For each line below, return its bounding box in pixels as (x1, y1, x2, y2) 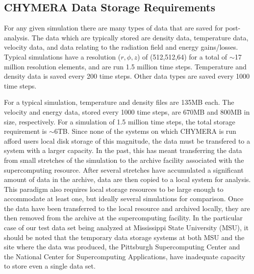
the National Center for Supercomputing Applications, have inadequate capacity (4, 251, 246, 261)
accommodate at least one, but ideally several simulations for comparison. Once (4, 193, 244, 204)
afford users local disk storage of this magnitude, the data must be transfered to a (4, 135, 250, 146)
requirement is (4, 126, 47, 136)
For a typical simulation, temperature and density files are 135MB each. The (4, 97, 234, 107)
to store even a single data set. (4, 261, 96, 271)
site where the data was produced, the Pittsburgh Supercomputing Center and (4, 242, 240, 252)
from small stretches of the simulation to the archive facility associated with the (4, 154, 244, 165)
